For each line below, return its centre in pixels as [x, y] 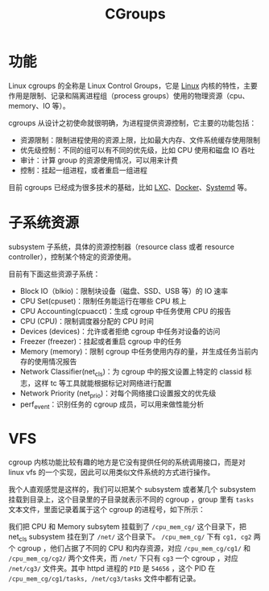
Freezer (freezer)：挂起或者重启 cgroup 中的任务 [101, 341]
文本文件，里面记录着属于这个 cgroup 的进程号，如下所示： [107, 510]
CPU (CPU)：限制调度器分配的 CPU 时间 [87, 321]
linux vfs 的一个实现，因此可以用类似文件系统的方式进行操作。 [112, 473]
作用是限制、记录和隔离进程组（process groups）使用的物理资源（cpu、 [129, 95]
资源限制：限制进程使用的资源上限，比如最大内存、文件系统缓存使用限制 [140, 140]
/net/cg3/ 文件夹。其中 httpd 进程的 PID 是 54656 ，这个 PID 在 [112, 568]
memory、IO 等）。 [39, 105]
